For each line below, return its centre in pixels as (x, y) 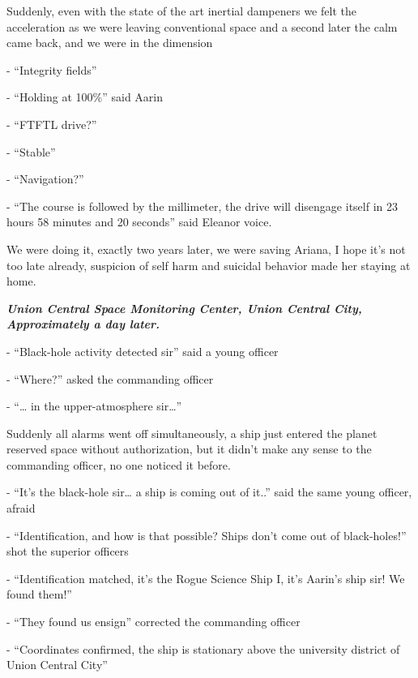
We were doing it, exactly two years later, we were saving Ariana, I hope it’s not (206, 249)
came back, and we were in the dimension (110, 43)
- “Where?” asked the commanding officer (110, 378)
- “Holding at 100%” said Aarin (85, 97)
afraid (21, 508)
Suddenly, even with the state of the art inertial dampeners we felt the (181, 11)
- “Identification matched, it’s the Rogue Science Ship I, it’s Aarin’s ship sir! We (206, 578)
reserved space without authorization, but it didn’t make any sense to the (189, 449)
